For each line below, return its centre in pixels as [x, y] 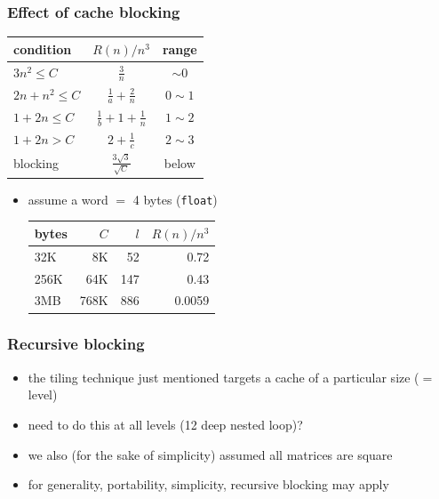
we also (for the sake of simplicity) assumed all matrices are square [210, 454]
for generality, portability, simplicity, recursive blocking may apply [208, 484]
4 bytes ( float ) [175, 199]
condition [43, 48]
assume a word [68, 199]
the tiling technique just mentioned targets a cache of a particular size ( [223, 377]
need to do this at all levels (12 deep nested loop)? [165, 424]
